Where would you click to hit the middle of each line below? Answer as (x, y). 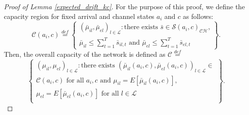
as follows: (198, 16)
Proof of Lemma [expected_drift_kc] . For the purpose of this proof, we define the (124, 6)
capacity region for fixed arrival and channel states (79, 16)
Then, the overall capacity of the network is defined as (85, 54)
